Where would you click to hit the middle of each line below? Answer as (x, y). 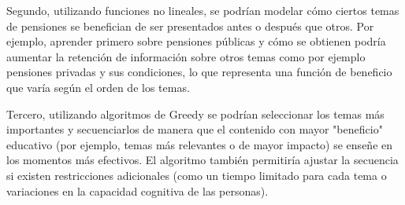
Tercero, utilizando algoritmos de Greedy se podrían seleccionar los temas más (195, 113)
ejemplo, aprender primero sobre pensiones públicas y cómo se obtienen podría (196, 41)
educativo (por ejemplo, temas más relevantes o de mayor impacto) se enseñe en (200, 144)
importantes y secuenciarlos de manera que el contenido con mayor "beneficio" (195, 129)
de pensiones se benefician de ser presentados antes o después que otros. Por (190, 26)
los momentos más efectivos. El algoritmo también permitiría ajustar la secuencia (202, 160)
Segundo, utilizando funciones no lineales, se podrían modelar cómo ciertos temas (203, 10)
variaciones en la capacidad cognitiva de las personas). (137, 190)
